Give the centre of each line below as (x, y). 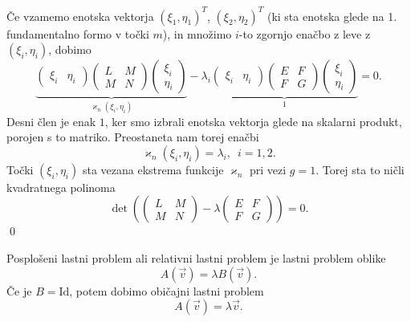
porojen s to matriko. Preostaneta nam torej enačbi (133, 137)
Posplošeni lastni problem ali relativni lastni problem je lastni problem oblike (196, 257)
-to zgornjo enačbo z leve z (305, 33)
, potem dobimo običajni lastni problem (167, 290)
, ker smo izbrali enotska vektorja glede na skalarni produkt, (253, 121)
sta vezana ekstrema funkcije (153, 169)
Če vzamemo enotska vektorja (80, 16)
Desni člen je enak (51, 121)
